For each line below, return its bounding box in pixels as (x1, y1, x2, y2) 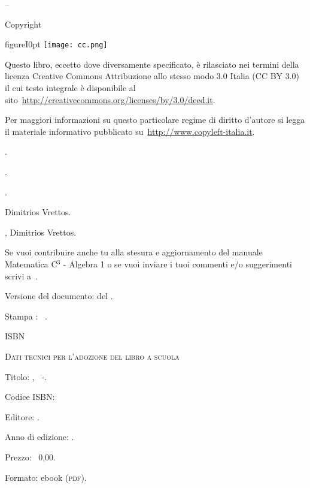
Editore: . (5, 410, 39, 423)
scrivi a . (5, 269, 38, 282)
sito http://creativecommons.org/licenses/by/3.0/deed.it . (5, 93, 215, 106)
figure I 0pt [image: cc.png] (5, 38, 108, 50)
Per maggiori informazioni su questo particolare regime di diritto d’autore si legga (5, 113, 305, 126)
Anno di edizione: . (5, 430, 74, 443)
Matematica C (5, 257, 57, 270)
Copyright (5, 17, 42, 30)
